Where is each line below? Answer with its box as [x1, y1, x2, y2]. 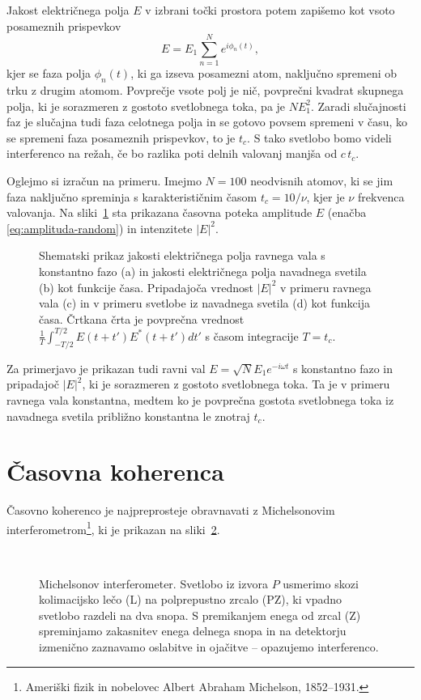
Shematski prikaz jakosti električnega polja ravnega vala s [39, 247, 325, 264]
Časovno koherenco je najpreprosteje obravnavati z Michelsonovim [6, 502, 335, 519]
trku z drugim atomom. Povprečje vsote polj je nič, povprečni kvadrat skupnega [6, 82, 404, 99]
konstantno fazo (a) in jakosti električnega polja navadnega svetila [39, 263, 367, 280]
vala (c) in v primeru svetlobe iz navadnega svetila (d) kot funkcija [39, 295, 370, 312]
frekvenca [357, 188, 405, 205]
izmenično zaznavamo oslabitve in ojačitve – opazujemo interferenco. [39, 638, 379, 655]
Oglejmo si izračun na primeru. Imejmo [6, 172, 202, 189]
